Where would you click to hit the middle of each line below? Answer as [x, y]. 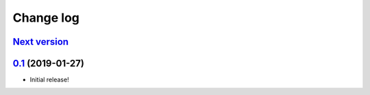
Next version [40, 42]
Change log [46, 18]
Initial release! [49, 80]
